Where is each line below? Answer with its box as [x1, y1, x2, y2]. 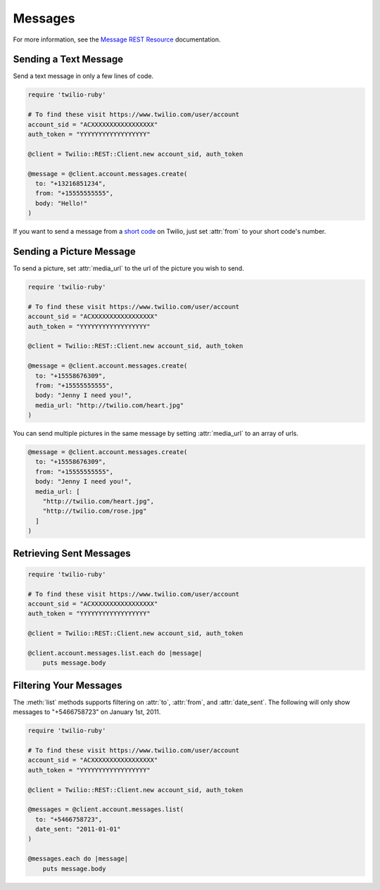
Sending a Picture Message [13, 245, 137, 257]
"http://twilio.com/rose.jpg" [42, 507, 147, 515]
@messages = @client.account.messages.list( [27, 806, 184, 813]
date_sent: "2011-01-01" [35, 825, 121, 834]
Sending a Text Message [13, 54, 123, 65]
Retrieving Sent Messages [13, 547, 132, 559]
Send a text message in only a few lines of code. [13, 72, 154, 80]
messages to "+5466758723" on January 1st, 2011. [13, 708, 161, 716]
